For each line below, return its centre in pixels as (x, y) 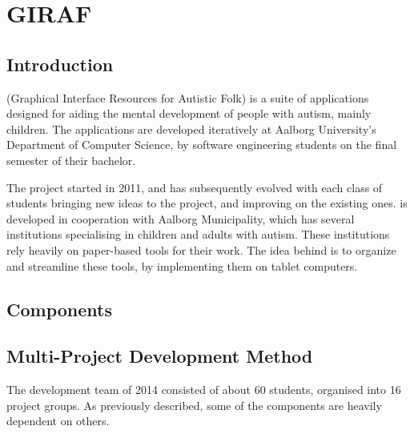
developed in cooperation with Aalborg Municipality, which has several (181, 218)
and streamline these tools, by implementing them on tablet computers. (182, 265)
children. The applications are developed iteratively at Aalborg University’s (191, 129)
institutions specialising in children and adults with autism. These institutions (198, 234)
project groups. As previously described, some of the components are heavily (194, 405)
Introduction (60, 64)
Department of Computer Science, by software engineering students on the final (202, 145)
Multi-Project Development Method (160, 356)
